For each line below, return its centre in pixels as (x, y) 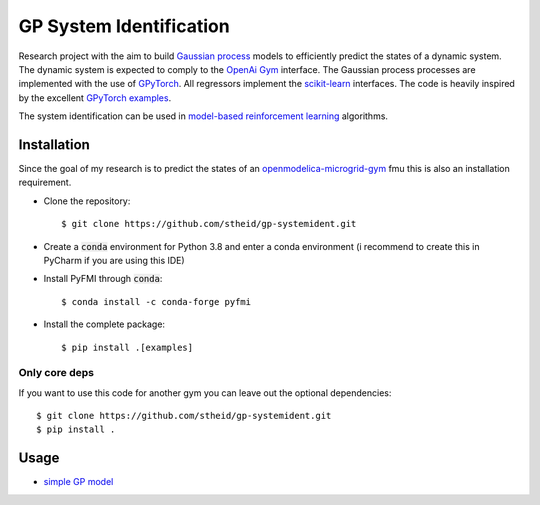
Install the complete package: (104, 324)
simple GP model (78, 482)
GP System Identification (124, 26)
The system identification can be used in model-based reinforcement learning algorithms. (203, 116)
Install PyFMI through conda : (103, 279)
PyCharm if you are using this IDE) (114, 260)
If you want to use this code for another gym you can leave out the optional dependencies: (205, 392)
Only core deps (56, 373)
